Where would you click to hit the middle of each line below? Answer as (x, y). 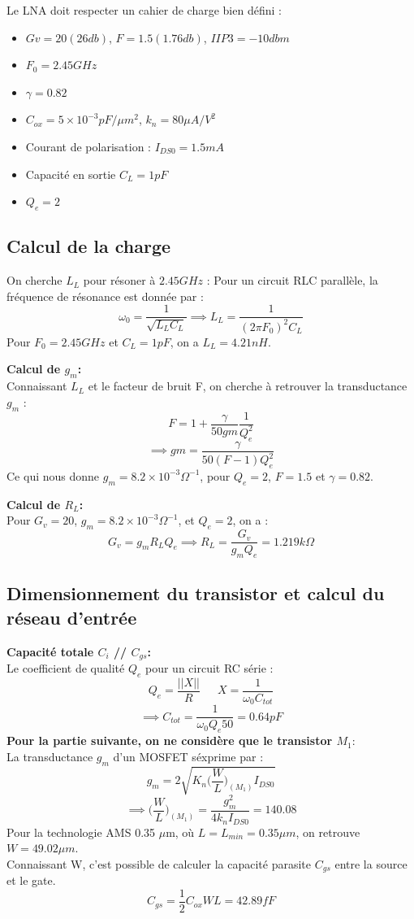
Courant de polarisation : (88, 146)
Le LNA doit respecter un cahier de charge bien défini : (144, 10)
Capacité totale (50, 651)
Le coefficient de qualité (66, 668)
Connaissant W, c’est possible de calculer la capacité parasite (159, 863)
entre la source (371, 863)
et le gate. (31, 880)
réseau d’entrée (72, 617)
